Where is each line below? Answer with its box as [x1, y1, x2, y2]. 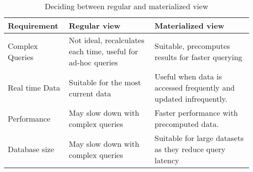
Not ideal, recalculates [69, 34, 145, 46]
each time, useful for [69, 46, 138, 57]
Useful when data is [154, 71, 222, 82]
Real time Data [8, 82, 60, 93]
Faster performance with [154, 107, 238, 118]
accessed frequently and [154, 82, 235, 93]
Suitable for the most [69, 76, 141, 88]
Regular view [69, 20, 121, 31]
